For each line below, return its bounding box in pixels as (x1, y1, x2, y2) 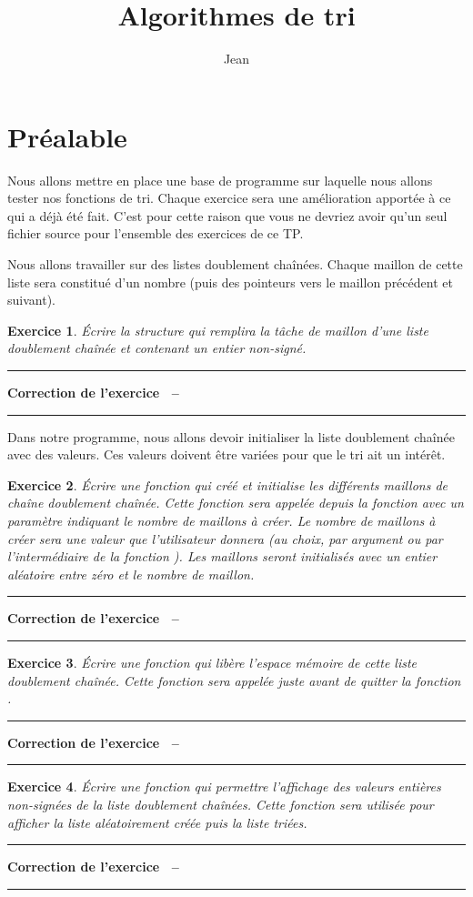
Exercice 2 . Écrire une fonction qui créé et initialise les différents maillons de (7, 475, 448, 494)
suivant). (7, 290, 55, 309)
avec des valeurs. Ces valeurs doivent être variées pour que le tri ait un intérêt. (7, 445, 446, 464)
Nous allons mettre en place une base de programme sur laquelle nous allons (7, 170, 433, 189)
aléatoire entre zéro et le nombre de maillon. (7, 564, 255, 583)
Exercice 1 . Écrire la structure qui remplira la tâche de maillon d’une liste (7, 320, 428, 339)
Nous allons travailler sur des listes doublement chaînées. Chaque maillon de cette (7, 255, 463, 274)
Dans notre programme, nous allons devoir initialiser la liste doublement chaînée (7, 427, 455, 446)
